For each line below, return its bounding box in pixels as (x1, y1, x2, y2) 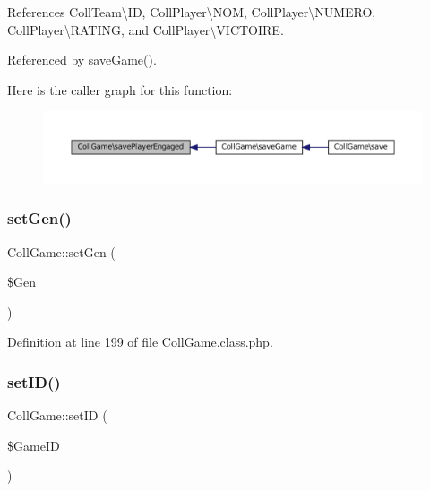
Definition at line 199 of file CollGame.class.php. (7, 332, 273, 351)
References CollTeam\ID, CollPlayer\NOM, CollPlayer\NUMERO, (7, 3, 376, 21)
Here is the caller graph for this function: (7, 80, 233, 99)
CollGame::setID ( (7, 406, 107, 425)
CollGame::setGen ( (7, 242, 116, 261)
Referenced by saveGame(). (7, 50, 157, 69)
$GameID (7, 435, 60, 454)
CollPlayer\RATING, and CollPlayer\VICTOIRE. (7, 20, 284, 39)
